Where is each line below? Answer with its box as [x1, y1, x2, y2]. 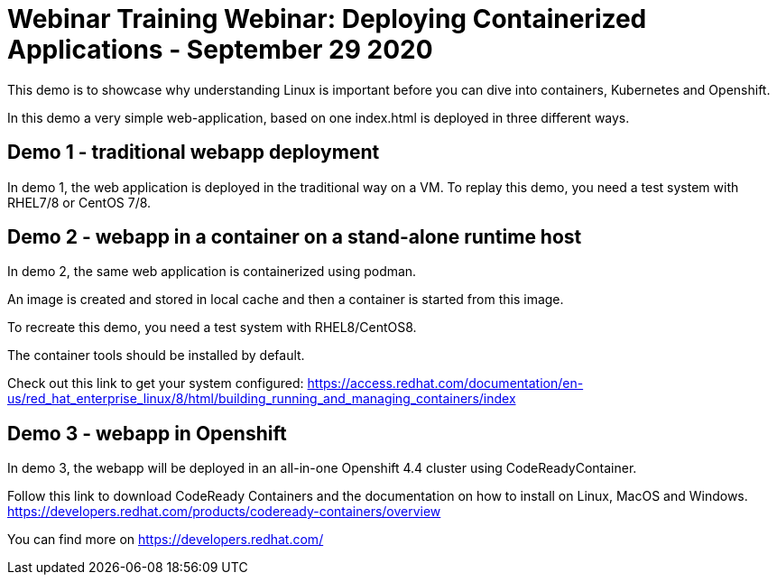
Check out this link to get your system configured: [7, 375, 304, 392]
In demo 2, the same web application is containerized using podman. [7, 263, 417, 280]
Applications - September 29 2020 [7, 34, 433, 65]
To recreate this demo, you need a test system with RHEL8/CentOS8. [7, 319, 417, 336]
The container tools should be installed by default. [7, 347, 305, 364]
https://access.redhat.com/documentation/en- [307, 375, 584, 392]
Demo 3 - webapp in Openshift [7, 421, 287, 445]
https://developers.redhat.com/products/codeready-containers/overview [7, 503, 441, 520]
